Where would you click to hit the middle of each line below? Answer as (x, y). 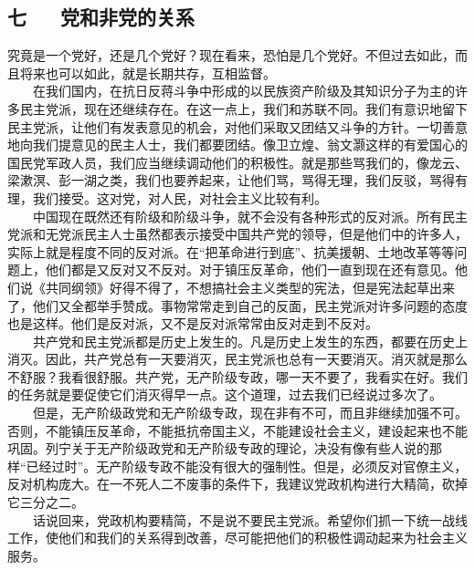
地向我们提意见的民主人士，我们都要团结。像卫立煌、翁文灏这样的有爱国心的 (237, 145)
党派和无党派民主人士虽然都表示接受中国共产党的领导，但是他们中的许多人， (237, 234)
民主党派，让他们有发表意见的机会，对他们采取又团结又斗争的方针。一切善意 (237, 126)
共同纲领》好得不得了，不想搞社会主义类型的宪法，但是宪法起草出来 (250, 287)
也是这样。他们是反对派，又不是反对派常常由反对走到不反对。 (193, 323)
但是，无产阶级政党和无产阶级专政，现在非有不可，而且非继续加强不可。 (250, 413)
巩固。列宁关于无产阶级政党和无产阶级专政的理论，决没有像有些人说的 (218, 448)
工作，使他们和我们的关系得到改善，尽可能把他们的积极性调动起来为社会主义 (237, 538)
